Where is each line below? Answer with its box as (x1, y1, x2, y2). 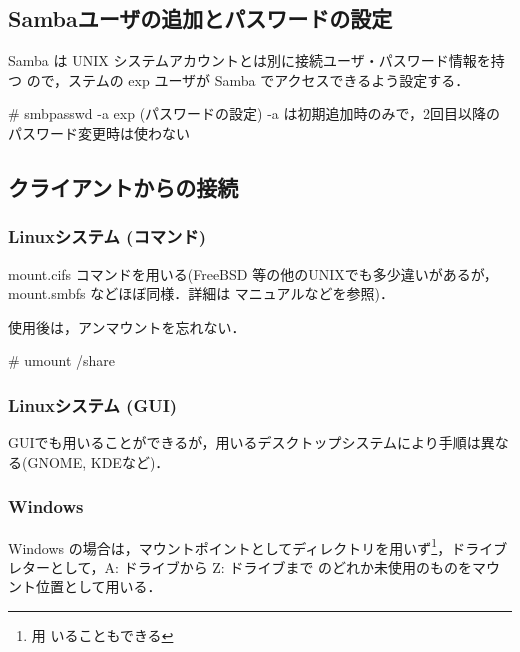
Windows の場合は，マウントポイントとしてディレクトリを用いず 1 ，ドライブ (8, 534, 508, 558)
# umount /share (8, 350, 116, 371)
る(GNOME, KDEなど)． (8, 451, 170, 472)
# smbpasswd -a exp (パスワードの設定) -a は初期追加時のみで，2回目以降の (8, 103, 500, 124)
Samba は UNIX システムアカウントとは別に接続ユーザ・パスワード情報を (8, 50, 491, 71)
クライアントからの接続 (8, 171, 239, 202)
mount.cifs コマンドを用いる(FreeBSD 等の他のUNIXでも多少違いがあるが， (8, 263, 498, 284)
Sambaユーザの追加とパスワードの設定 (8, 3, 393, 34)
